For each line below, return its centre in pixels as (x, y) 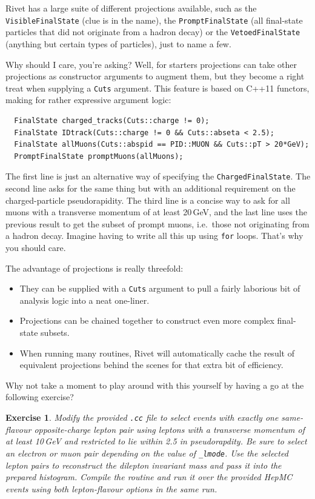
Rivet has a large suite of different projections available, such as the (131, 8)
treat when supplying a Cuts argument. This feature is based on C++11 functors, (157, 88)
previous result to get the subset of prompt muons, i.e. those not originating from (157, 223)
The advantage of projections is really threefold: (94, 268)
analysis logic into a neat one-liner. (85, 300)
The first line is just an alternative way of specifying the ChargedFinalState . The (158, 176)
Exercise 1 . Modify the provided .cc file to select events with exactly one (142, 417)
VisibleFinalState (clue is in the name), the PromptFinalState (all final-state (154, 20)
